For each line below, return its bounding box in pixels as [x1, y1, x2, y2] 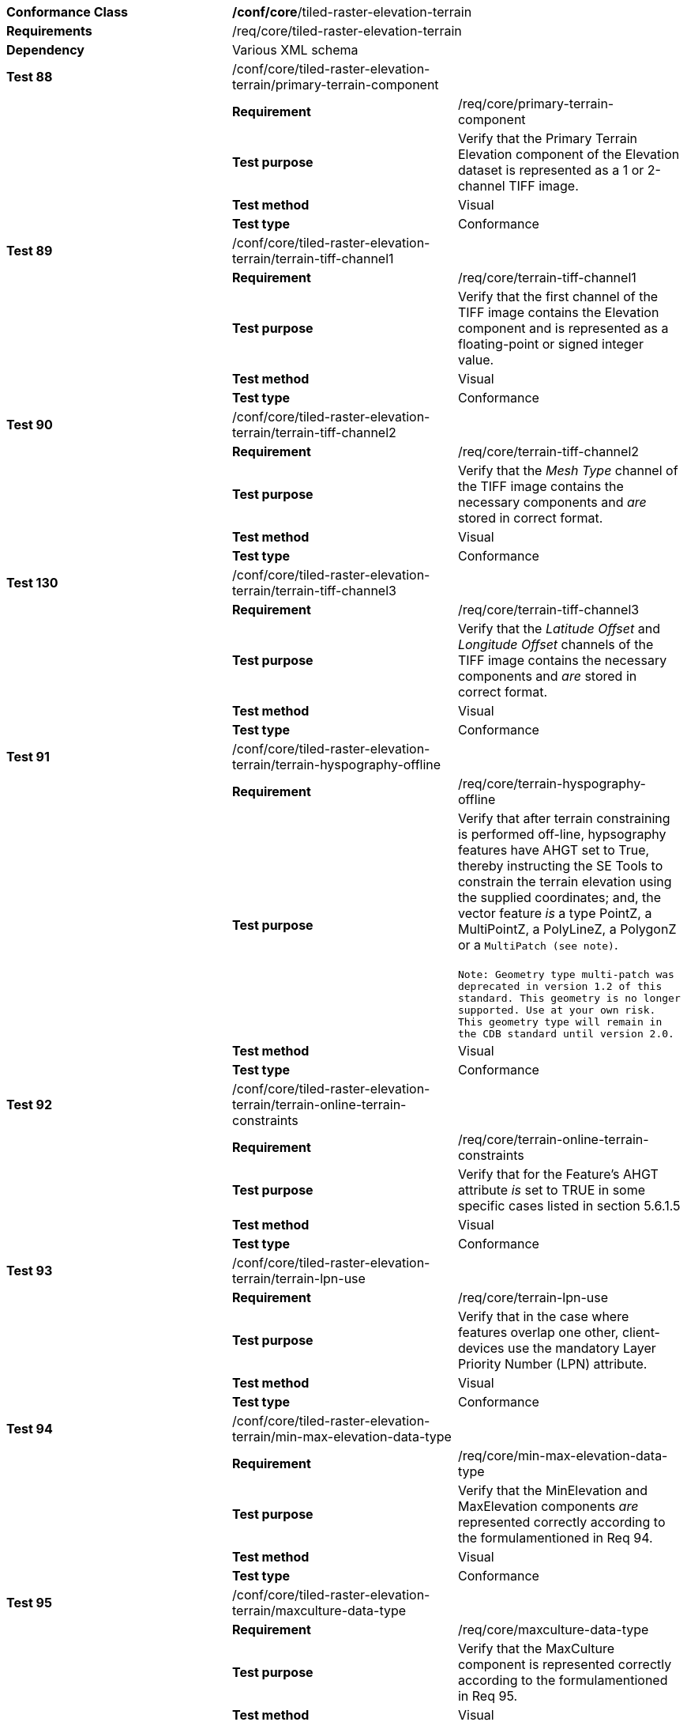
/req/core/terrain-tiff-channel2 [457, 444, 640, 459]
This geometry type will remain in [457, 1016, 663, 1028]
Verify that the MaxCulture [457, 1641, 615, 1656]
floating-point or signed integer [457, 336, 644, 352]
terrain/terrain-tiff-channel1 [231, 251, 394, 266]
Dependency [6, 42, 84, 58]
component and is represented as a [457, 320, 669, 336]
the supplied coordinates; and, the [457, 889, 662, 905]
